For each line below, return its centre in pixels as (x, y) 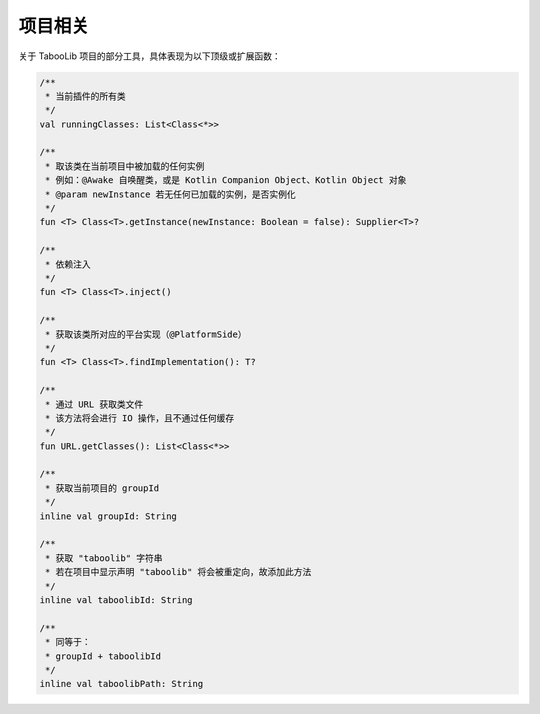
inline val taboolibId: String (116, 599)
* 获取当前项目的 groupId (102, 488)
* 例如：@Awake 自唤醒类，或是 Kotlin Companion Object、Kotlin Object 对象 (226, 180)
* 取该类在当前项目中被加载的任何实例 (125, 166)
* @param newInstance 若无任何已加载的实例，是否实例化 (171, 194)
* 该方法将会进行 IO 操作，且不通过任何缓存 (140, 418)
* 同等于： (68, 642)
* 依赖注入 (68, 264)
